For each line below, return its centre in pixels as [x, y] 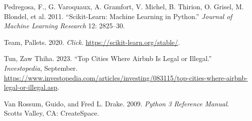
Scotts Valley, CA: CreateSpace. [52, 113]
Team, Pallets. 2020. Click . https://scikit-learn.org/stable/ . [92, 42]
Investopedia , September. [41, 68]
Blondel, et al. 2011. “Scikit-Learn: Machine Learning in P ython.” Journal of [118, 16]
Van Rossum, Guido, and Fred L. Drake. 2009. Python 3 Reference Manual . [117, 103]
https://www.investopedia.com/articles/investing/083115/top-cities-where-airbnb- [126, 77]
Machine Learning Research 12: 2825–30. [64, 26]
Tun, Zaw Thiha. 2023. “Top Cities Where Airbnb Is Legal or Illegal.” [108, 58]
